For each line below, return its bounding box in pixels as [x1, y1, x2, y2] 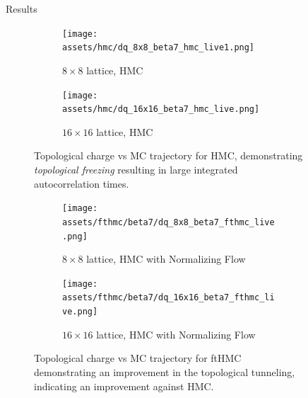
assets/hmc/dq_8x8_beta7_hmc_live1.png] [62, 42, 255, 53]
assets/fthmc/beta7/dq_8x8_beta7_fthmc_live [62, 217, 275, 227]
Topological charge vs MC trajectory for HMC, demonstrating [34, 148, 303, 163]
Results [6, 1, 37, 16]
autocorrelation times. [34, 176, 129, 191]
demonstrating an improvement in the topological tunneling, [34, 364, 295, 379]
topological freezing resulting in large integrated [34, 162, 238, 176]
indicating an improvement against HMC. [34, 378, 214, 393]
